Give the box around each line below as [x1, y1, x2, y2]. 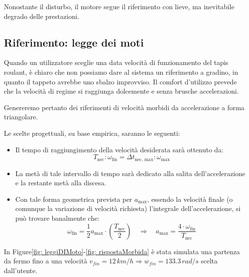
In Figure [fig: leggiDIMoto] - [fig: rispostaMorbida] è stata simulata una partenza [4, 246, 240, 256]
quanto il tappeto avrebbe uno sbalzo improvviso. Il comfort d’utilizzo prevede [4, 76, 237, 86]
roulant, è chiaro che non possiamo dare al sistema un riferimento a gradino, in [4, 66, 238, 77]
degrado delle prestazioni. [4, 11, 79, 21]
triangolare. [4, 112, 38, 122]
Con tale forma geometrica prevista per [15, 194, 132, 204]
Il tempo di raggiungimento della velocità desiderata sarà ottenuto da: [15, 144, 224, 154]
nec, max [135, 157, 154, 162]
